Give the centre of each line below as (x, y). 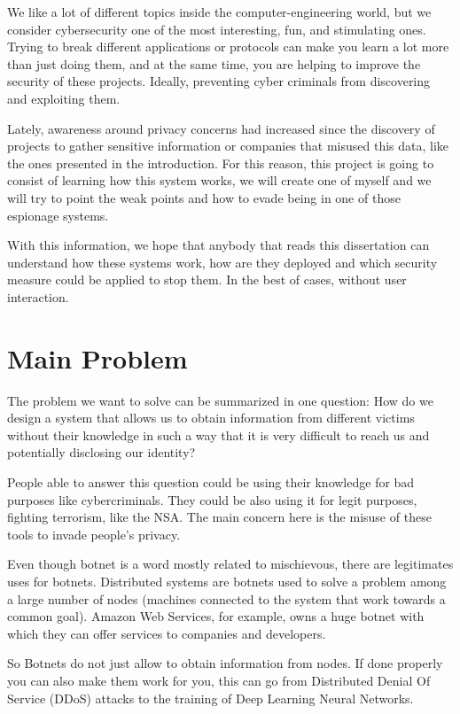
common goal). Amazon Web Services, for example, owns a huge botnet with (216, 616)
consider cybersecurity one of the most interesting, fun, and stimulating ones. (217, 29)
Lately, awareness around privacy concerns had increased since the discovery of (221, 128)
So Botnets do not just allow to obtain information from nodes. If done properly (225, 663)
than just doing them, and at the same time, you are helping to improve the (214, 63)
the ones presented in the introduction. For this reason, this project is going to (221, 163)
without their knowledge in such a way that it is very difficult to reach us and (218, 435)
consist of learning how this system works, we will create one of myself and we (219, 180)
